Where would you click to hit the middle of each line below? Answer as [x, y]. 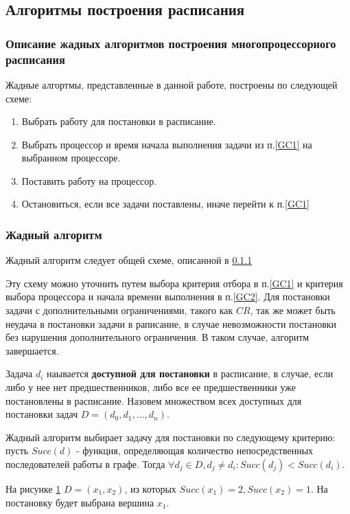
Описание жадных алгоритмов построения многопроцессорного [171, 43]
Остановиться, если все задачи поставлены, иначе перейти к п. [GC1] [165, 204]
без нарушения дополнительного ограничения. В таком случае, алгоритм [157, 337]
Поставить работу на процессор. [89, 180]
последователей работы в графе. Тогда [85, 464]
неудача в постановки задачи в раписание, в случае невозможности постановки [171, 323]
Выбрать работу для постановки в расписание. [119, 121]
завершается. [32, 350]
